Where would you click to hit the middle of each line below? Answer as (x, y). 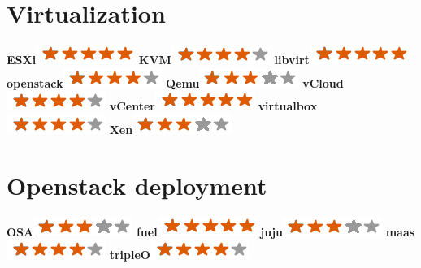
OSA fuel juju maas (211, 231)
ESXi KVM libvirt (158, 60)
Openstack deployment (137, 185)
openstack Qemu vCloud (175, 82)
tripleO (130, 255)
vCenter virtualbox (213, 106)
